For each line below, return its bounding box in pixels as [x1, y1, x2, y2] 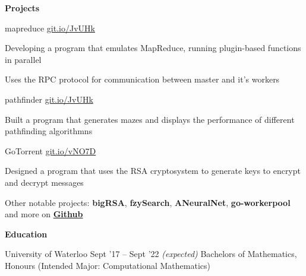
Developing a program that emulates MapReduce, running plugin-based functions [5, 42, 301, 54]
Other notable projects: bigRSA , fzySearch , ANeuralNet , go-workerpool [5, 196, 291, 208]
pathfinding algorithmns [5, 125, 93, 137]
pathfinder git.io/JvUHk [5, 93, 93, 105]
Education [5, 227, 48, 240]
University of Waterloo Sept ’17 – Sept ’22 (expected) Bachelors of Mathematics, [5, 248, 297, 260]
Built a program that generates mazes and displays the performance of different [5, 113, 295, 125]
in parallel [5, 53, 42, 65]
